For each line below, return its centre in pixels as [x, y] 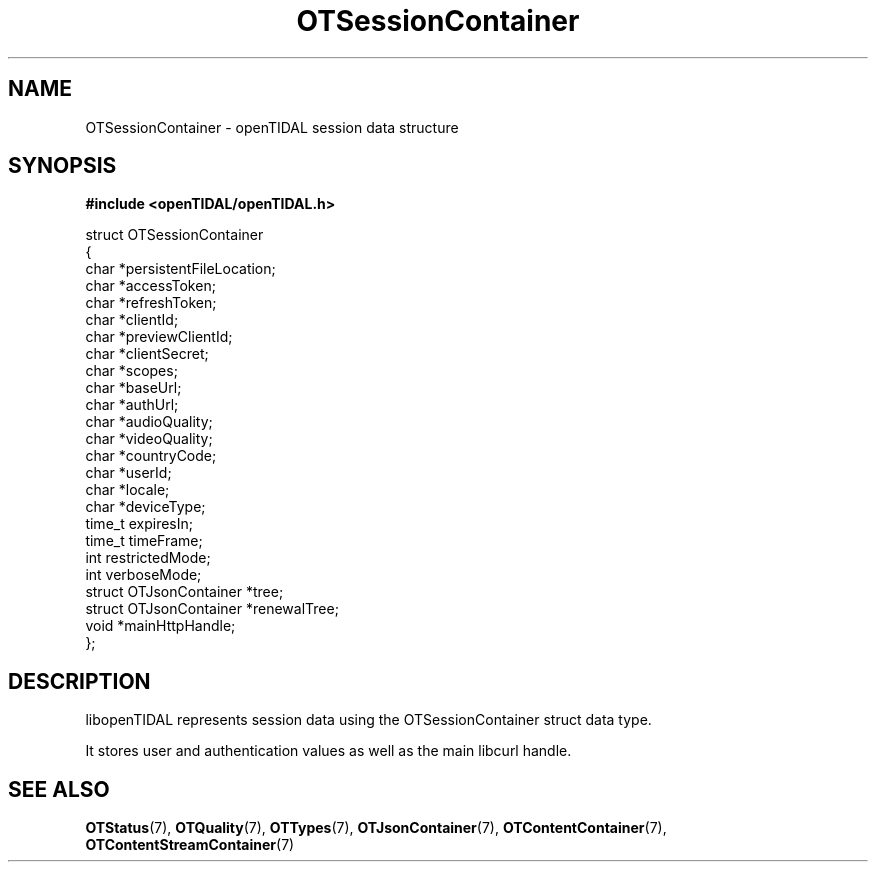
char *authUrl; [132, 405]
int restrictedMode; [148, 558]
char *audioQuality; [149, 422]
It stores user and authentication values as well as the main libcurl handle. [328, 751]
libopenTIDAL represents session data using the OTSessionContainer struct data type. [368, 720]
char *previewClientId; [159, 337]
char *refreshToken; [151, 303]
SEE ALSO [59, 789]
